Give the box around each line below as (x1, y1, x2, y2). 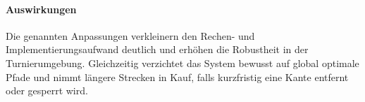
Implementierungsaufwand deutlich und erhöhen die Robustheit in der (6, 42, 309, 57)
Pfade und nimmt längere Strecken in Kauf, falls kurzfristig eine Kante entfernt (6, 69, 349, 84)
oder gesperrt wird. (6, 83, 88, 98)
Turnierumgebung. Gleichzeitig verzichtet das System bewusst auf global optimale (6, 55, 359, 70)
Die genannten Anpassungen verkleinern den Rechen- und (6, 28, 255, 43)
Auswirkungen (6, 1, 77, 16)
